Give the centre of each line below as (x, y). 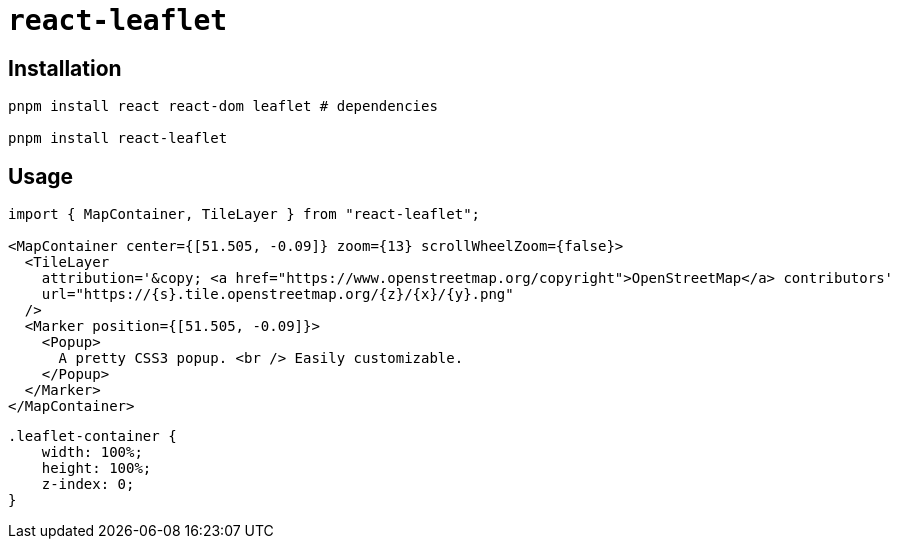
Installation (65, 68)
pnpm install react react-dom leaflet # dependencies (223, 106)
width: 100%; (92, 452)
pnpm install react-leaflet (118, 138)
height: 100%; (96, 468)
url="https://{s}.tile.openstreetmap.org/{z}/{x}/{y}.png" (277, 294)
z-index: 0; (88, 484)
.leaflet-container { (92, 436)
